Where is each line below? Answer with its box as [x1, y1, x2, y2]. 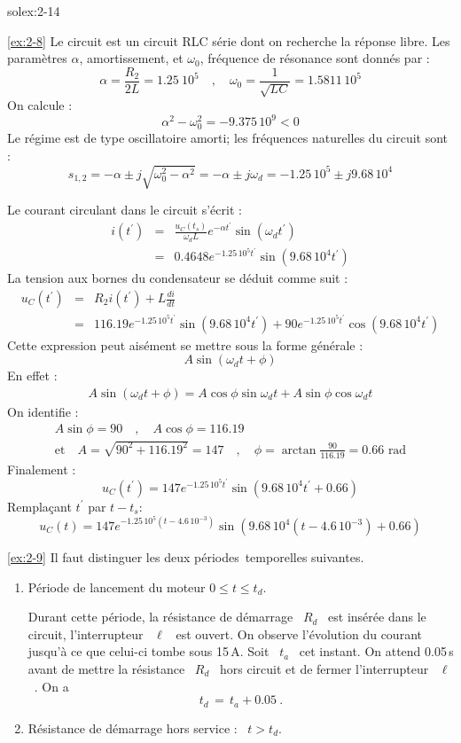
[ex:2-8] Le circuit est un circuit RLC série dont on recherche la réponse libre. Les [7, 31, 450, 50]
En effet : [7, 366, 58, 385]
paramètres [7, 49, 67, 67]
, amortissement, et [79, 49, 184, 67]
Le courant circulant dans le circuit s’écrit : [7, 200, 242, 219]
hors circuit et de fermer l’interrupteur [220, 659, 429, 677]
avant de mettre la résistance [27, 659, 185, 677]
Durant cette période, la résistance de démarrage [27, 607, 293, 626]
